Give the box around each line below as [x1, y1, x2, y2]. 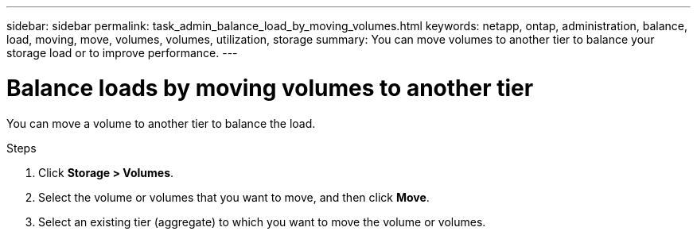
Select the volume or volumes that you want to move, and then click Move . [38, 190, 430, 204]
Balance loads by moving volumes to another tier [6, 74, 534, 102]
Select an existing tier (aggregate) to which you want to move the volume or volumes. [38, 214, 486, 229]
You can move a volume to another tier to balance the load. [6, 116, 316, 130]
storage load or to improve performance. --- [6, 46, 238, 60]
